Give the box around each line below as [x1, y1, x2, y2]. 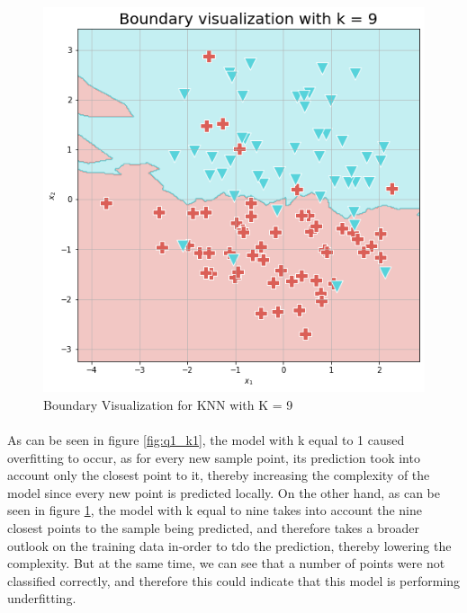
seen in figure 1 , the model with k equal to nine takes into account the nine [7, 501, 423, 520]
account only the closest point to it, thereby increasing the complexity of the [7, 466, 430, 484]
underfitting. [7, 589, 76, 608]
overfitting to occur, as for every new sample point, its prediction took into [7, 448, 420, 466]
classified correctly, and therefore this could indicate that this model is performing [7, 571, 461, 590]
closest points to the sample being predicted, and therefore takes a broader [7, 519, 419, 537]
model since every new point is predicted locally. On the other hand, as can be [7, 483, 441, 502]
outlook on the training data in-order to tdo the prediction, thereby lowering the [7, 536, 452, 555]
